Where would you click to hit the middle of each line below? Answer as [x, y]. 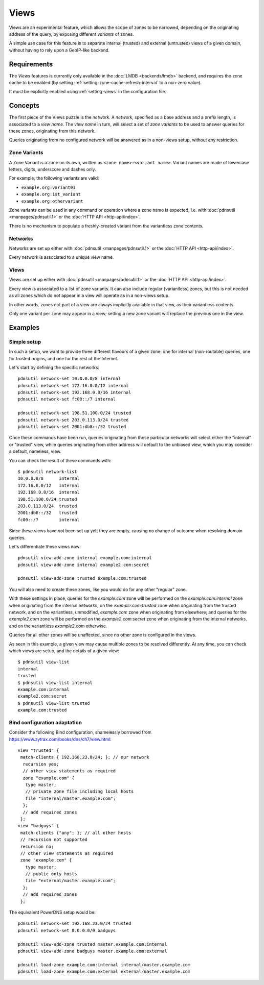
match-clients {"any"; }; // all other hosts [76, 833]
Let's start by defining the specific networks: [54, 367]
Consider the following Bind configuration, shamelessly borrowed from [80, 732]
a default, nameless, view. [35, 451]
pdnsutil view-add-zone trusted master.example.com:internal [92, 944]
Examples [24, 328]
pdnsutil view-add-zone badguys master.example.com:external [92, 951]
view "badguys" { [38, 826]
